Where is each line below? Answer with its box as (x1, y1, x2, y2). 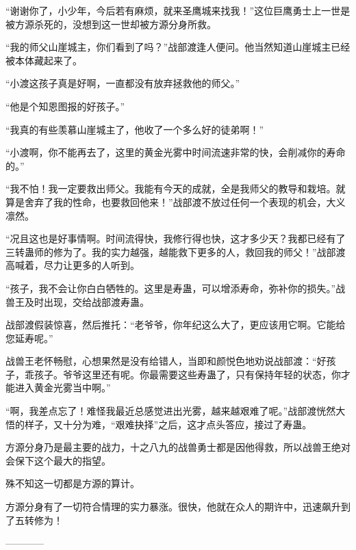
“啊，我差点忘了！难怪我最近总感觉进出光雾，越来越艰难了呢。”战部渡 (5, 404, 317, 418)
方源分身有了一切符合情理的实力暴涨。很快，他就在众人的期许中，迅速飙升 (5, 499, 341, 514)
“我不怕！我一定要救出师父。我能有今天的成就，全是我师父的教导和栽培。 (5, 181, 336, 196)
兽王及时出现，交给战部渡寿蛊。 (5, 294, 149, 309)
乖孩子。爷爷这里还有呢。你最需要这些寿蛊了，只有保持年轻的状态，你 (24, 367, 341, 381)
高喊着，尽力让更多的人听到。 (5, 258, 140, 272)
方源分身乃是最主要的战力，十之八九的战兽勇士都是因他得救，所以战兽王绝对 (5, 440, 351, 454)
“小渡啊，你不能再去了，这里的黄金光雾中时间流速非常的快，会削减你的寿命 (5, 145, 346, 159)
